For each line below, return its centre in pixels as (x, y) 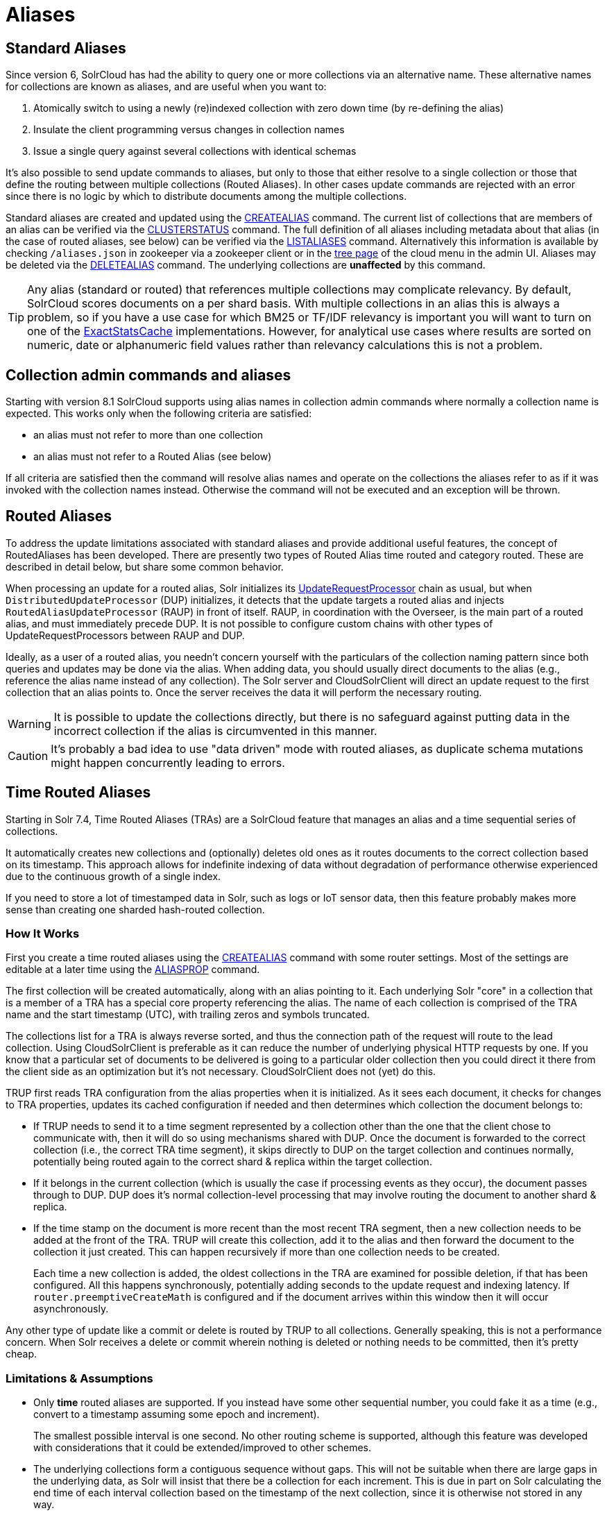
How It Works (43, 934)
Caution (28, 755)
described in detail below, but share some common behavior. (145, 566)
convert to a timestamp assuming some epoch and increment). (177, 1414)
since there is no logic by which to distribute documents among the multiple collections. (206, 196)
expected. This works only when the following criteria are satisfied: (159, 414)
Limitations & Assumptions (79, 1378)
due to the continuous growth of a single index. (113, 876)
